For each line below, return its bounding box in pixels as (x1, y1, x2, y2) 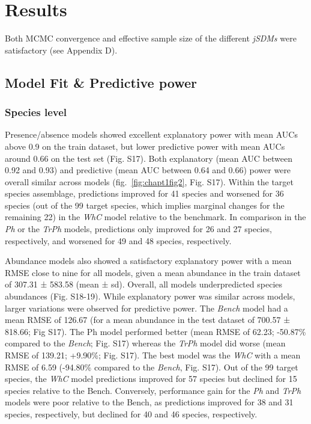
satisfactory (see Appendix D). (5, 43, 118, 56)
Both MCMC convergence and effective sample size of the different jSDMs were (5, 32, 297, 45)
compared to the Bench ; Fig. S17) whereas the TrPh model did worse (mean (5, 337, 286, 349)
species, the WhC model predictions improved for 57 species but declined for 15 (5, 372, 297, 385)
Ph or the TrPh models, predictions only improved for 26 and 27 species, (5, 223, 272, 235)
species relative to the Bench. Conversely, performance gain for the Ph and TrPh (5, 384, 301, 396)
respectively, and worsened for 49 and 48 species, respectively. (5, 234, 232, 247)
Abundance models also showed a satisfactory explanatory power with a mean (5, 254, 292, 267)
